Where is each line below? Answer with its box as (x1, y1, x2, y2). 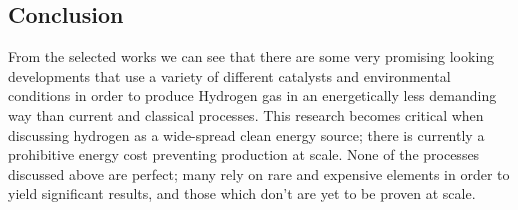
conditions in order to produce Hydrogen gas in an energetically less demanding (8, 85, 497, 106)
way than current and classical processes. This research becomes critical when (8, 104, 484, 125)
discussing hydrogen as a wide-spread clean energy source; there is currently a (8, 124, 485, 145)
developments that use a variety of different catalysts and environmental (8, 65, 451, 86)
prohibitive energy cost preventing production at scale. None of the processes (8, 144, 480, 165)
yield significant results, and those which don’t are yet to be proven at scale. (8, 183, 476, 204)
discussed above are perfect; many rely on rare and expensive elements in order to (8, 163, 510, 184)
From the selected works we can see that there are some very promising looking (8, 46, 495, 67)
